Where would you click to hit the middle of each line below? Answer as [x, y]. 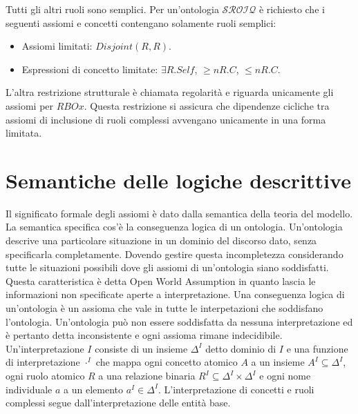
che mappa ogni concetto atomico [167, 362]
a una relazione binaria [147, 375]
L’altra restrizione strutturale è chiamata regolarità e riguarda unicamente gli [170, 92]
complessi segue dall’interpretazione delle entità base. [118, 403]
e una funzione [317, 348]
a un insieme [278, 362]
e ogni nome [285, 375]
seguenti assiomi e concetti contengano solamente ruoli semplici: [141, 22]
